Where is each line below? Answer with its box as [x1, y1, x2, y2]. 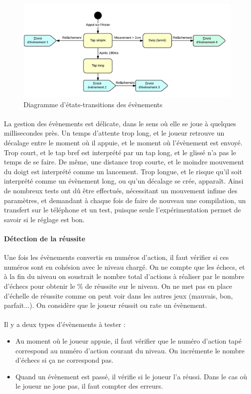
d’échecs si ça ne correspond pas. [15, 355, 114, 365]
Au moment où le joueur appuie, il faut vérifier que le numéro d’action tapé [15, 335, 242, 346]
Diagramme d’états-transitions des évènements [23, 99, 163, 109]
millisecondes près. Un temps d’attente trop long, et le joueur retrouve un [4, 128, 225, 138]
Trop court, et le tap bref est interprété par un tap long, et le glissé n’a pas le [4, 147, 236, 157]
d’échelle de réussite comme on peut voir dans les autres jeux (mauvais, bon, [4, 290, 233, 301]
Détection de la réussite [4, 233, 85, 243]
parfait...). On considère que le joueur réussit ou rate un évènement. [4, 300, 207, 310]
